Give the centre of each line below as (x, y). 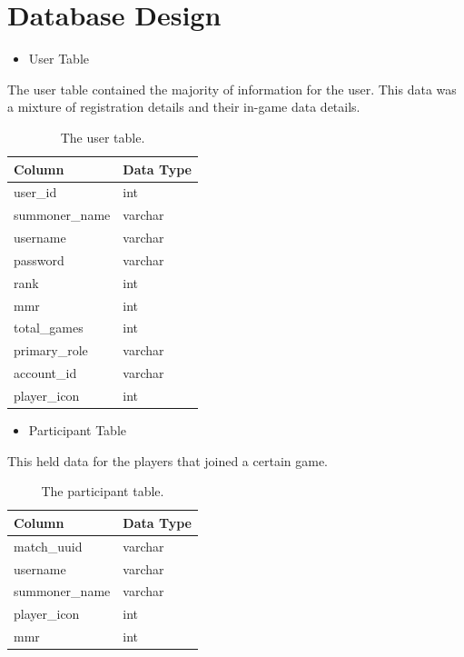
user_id (35, 192)
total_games (49, 328)
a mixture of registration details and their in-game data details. (184, 107)
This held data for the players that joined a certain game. (168, 460)
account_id (45, 373)
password (39, 259)
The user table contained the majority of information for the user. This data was (232, 89)
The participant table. (103, 491)
